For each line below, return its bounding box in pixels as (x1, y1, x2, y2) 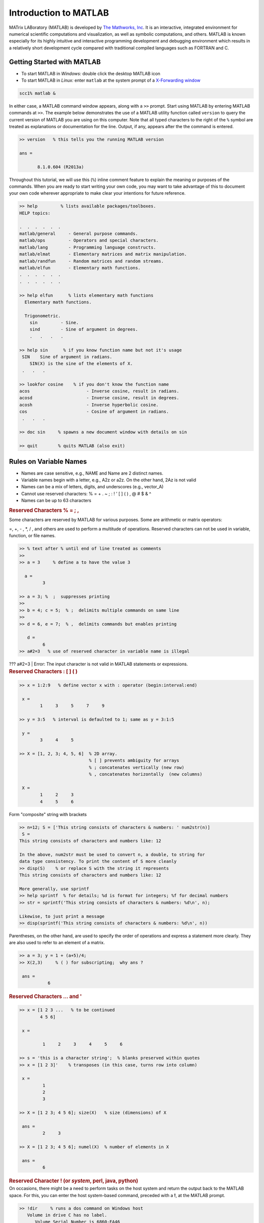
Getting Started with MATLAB (9, 58, 101, 66)
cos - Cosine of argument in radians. (19, 409, 169, 414)
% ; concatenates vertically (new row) (88, 765, 185, 770)
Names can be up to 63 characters (21, 498, 91, 503)
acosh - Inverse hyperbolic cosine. (19, 402, 159, 408)
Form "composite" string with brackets (9, 811, 87, 817)
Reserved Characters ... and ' (9, 993, 82, 1000)
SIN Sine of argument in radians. (22, 354, 112, 360)
